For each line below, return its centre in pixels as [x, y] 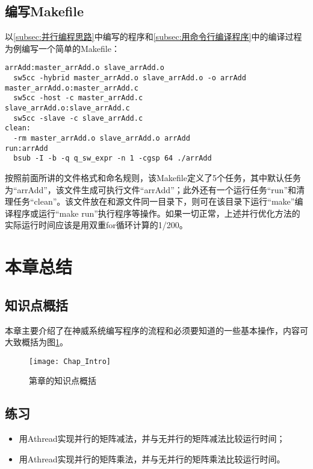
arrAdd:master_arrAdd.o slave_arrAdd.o [85, 68]
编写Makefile [44, 11]
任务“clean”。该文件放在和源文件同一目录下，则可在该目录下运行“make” [154, 201]
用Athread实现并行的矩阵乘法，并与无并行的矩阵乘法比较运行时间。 [152, 458]
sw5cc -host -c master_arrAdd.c [78, 98]
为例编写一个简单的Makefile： [62, 48]
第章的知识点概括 [63, 381]
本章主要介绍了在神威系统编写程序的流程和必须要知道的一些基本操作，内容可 [156, 330]
